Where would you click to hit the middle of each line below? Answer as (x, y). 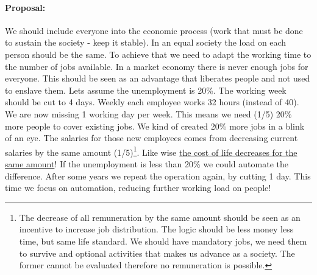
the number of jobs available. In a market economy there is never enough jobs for (157, 66)
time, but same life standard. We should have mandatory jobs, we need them (163, 241)
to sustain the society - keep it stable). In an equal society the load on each (146, 42)
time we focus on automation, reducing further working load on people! (138, 188)
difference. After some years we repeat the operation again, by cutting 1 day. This (158, 176)
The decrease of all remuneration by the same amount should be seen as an (160, 217)
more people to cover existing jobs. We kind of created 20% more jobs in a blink (155, 126)
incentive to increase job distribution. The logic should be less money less (156, 229)
